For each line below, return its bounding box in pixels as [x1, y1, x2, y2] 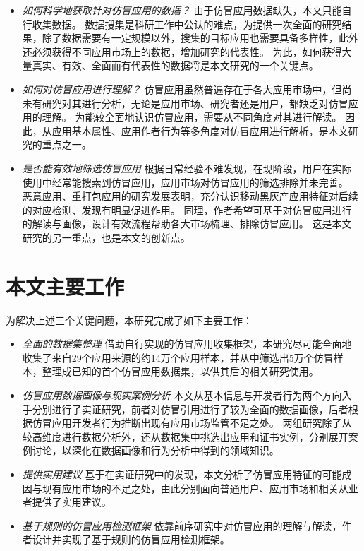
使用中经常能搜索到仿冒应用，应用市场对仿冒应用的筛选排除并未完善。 [22, 174, 348, 189]
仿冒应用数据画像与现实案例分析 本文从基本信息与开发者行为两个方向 [22, 388, 342, 402]
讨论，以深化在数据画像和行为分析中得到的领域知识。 [32, 443, 279, 458]
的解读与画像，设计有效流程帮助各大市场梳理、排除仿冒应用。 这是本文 [22, 216, 352, 231]
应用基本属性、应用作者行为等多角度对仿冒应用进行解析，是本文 [51, 123, 348, 138]
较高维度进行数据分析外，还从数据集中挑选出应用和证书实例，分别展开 [22, 429, 348, 444]
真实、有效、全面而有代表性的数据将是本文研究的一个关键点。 [32, 58, 319, 73]
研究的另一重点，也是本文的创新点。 [22, 230, 190, 244]
